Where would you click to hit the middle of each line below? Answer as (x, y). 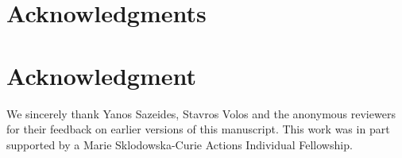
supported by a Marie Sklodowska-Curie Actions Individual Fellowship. (180, 144)
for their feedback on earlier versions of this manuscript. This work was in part (198, 129)
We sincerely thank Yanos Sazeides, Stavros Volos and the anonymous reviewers (201, 113)
